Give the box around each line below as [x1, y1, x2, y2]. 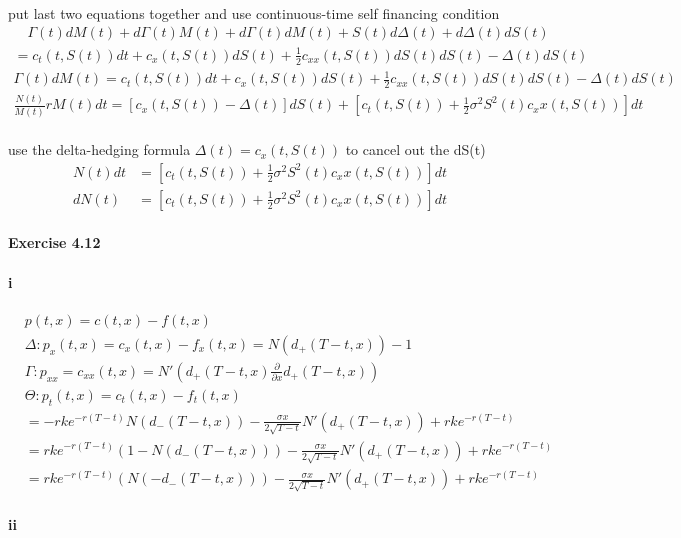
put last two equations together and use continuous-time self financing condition [8, 2, 500, 23]
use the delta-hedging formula [8, 139, 191, 160]
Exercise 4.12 [8, 232, 101, 253]
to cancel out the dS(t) [345, 139, 486, 160]
